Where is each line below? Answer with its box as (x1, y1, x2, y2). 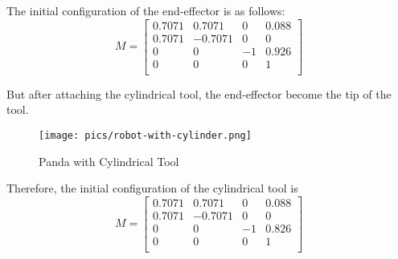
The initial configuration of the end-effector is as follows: (6, 2, 285, 18)
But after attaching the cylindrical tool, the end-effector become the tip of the (6, 85, 392, 102)
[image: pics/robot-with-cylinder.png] (39, 129, 252, 141)
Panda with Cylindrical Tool (39, 152, 179, 169)
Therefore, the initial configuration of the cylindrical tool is (6, 180, 298, 196)
